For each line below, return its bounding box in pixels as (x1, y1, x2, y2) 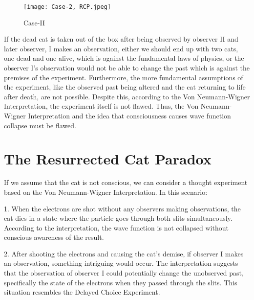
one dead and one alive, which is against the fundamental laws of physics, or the (4, 53, 244, 63)
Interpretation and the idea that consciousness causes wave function (28, 111, 231, 120)
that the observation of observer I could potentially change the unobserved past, (4, 268, 244, 278)
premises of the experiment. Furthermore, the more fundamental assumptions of (4, 72, 243, 82)
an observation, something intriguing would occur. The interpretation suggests (4, 258, 238, 268)
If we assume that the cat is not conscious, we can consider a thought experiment (4, 177, 248, 187)
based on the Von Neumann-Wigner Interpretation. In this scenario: (4, 186, 208, 197)
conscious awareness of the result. (4, 232, 104, 242)
